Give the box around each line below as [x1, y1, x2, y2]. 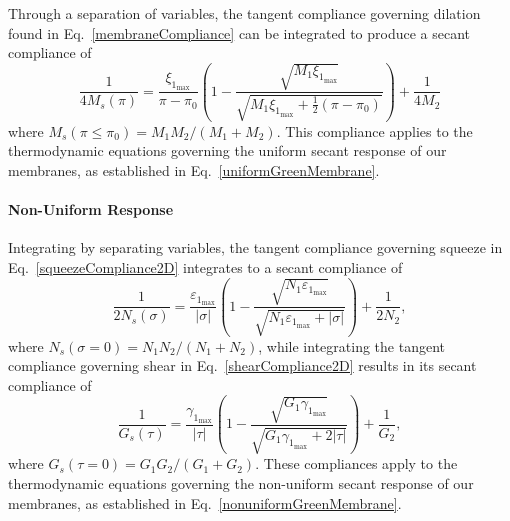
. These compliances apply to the [255, 453, 458, 474]
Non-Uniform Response [8, 199, 174, 220]
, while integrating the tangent [258, 335, 445, 356]
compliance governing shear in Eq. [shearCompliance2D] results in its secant [8, 355, 477, 376]
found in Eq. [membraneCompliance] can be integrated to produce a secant [8, 22, 471, 43]
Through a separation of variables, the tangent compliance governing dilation [8, 3, 481, 23]
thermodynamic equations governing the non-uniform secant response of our [8, 473, 474, 494]
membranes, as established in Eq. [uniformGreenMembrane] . [8, 160, 380, 180]
